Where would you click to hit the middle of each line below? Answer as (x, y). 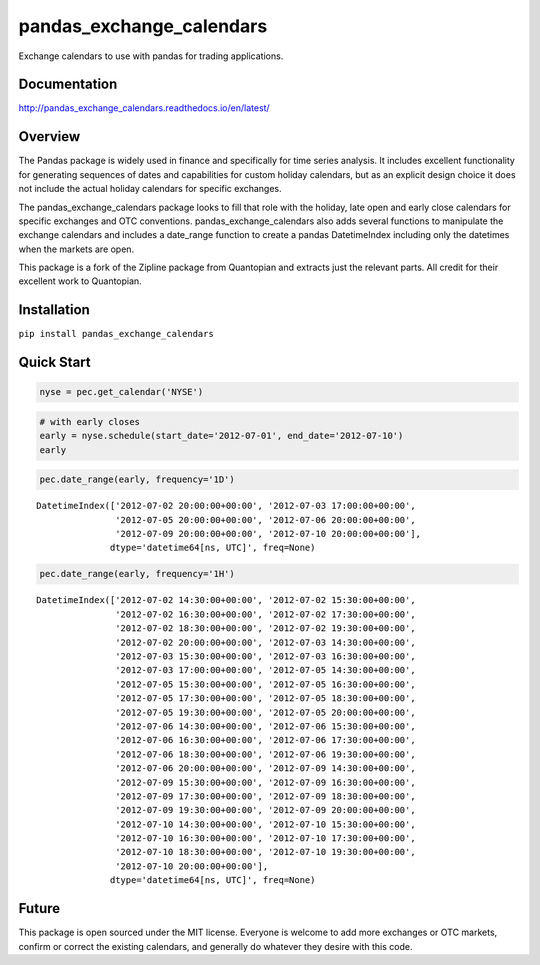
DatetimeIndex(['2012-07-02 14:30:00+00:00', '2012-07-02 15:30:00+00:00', (226, 600)
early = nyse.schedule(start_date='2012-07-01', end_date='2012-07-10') (221, 436)
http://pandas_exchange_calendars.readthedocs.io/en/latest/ (144, 108)
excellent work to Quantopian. (80, 281)
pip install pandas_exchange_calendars (116, 334)
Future (39, 908)
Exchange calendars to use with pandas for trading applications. (151, 56)
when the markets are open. (76, 249)
